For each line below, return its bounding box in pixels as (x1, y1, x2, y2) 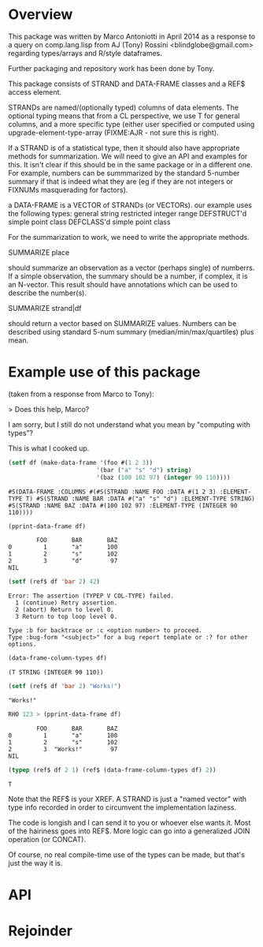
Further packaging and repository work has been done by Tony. (8, 63, 215, 73)
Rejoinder (8, 922, 73, 940)
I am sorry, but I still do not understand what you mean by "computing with (8, 420, 250, 429)
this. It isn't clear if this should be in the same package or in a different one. (8, 159, 253, 169)
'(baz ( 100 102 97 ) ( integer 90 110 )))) (95, 473, 231, 481)
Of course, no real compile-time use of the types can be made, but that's (8, 850, 246, 859)
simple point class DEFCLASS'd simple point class (8, 217, 171, 226)
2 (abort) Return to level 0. (15, 606, 114, 614)
